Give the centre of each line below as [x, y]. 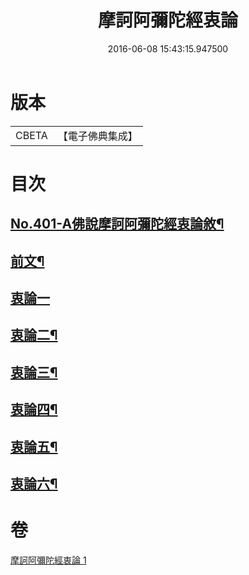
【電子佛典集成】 [97, 136]
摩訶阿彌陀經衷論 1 [48, 560]
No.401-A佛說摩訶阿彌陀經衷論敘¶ [117, 224]
